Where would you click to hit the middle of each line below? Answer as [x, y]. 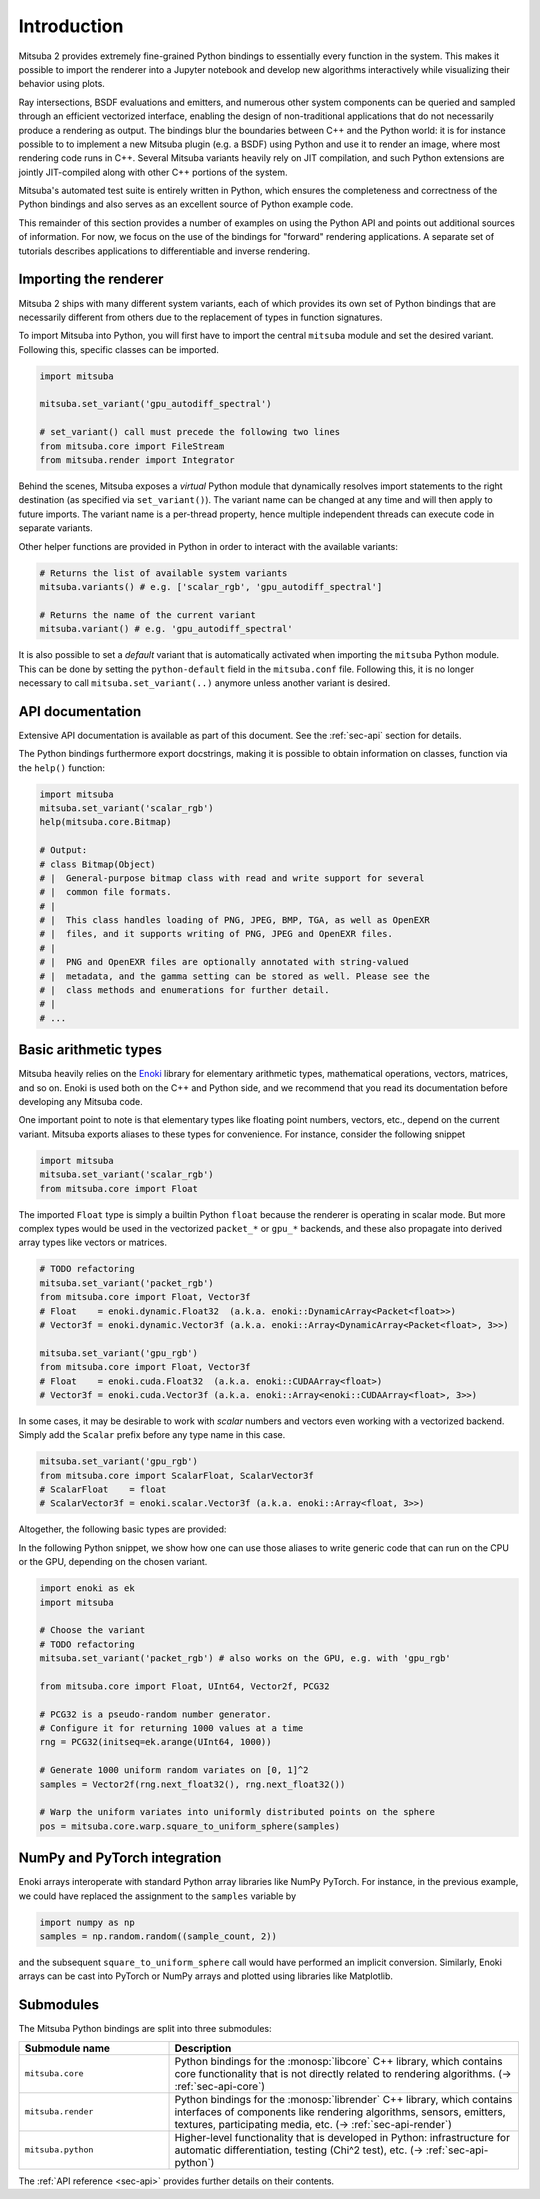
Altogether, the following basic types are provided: [122, 1529]
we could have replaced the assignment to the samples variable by [157, 1896]
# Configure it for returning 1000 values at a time [171, 1728]
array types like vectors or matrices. [92, 1242]
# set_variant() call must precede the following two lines [190, 432]
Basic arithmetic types [90, 1050]
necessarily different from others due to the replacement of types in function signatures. [200, 317]
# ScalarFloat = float [103, 1489]
